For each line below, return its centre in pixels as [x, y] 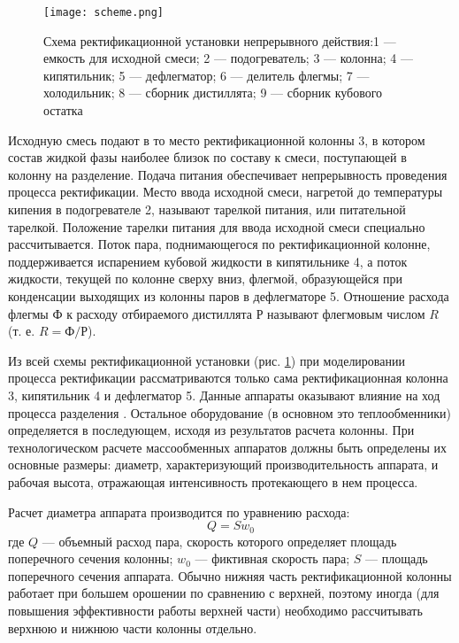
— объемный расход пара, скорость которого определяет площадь [219, 541]
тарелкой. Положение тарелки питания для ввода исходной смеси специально [217, 226]
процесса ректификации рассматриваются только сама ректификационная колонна [228, 378]
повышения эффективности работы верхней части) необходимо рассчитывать [215, 610]
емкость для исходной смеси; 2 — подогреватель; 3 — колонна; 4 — [229, 58]
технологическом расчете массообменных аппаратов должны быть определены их [228, 447]
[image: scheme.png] [104, 12]
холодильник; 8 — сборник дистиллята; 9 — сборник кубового [213, 93]
